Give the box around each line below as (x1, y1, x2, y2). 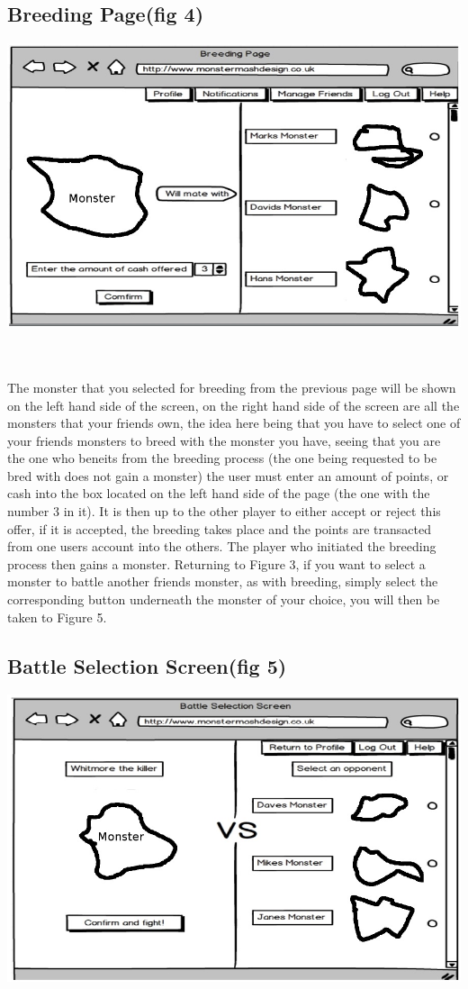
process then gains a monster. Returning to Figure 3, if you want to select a (7, 554, 426, 573)
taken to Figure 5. (7, 607, 107, 626)
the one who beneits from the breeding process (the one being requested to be (7, 449, 437, 467)
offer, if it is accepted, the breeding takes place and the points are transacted (7, 519, 431, 538)
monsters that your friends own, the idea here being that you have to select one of (7, 413, 461, 432)
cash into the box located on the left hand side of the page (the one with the (7, 484, 430, 503)
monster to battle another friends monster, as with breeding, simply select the (7, 572, 438, 591)
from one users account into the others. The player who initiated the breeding (7, 537, 436, 556)
